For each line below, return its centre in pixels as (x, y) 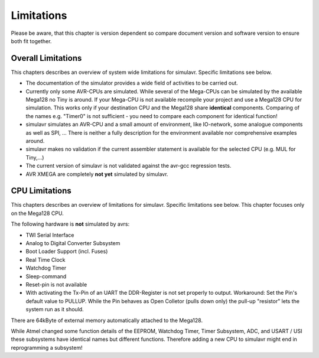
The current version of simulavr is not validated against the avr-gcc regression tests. (128, 166)
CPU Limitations (41, 191)
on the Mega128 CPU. (38, 213)
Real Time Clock (45, 259)
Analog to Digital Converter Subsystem (73, 243)
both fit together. (31, 41)
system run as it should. (55, 310)
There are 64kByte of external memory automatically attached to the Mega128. (107, 320)
